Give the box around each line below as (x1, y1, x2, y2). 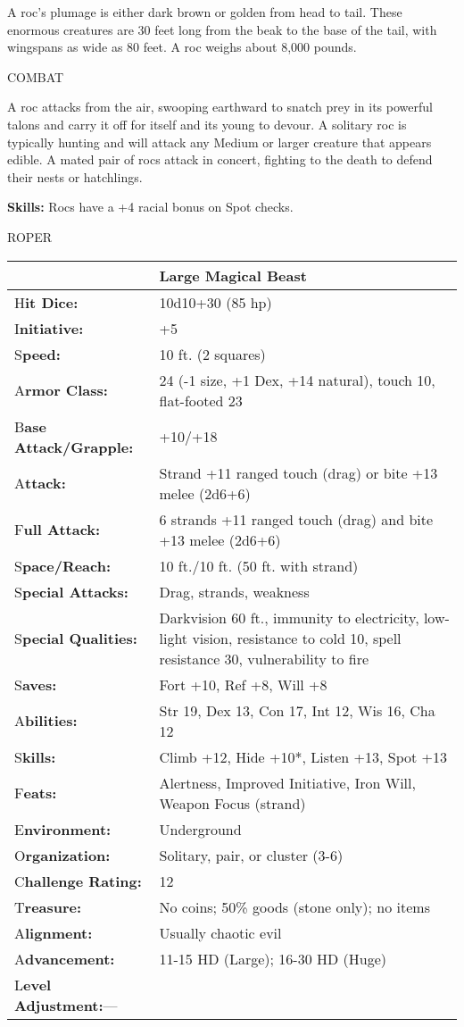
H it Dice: (14, 291, 79, 313)
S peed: (14, 343, 61, 364)
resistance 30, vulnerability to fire (159, 647, 369, 669)
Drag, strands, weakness (159, 580, 310, 602)
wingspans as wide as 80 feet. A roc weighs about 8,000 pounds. (7, 38, 357, 56)
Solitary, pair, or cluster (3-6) (159, 844, 344, 865)
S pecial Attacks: (14, 580, 128, 602)
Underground (159, 818, 242, 839)
